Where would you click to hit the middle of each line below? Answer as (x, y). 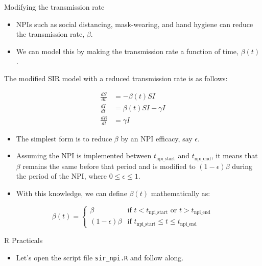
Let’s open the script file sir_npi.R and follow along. (100, 257)
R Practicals (23, 240)
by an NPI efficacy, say (157, 138)
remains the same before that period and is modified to (109, 166)
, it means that (234, 155)
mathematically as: (181, 193)
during (242, 166)
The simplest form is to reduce (64, 138)
